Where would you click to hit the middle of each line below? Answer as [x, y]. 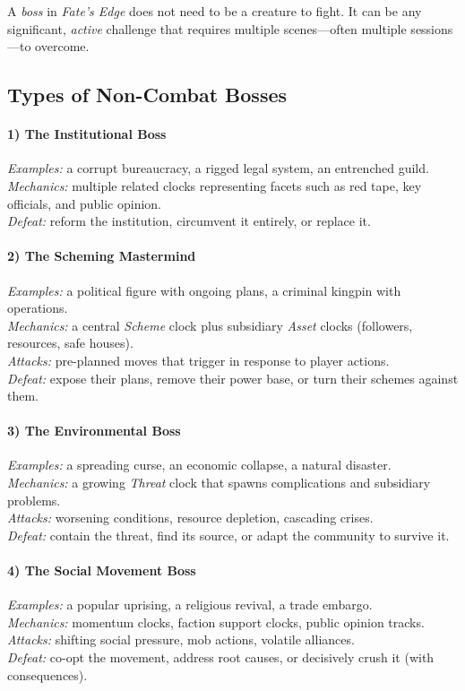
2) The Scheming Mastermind [102, 256]
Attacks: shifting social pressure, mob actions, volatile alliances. [181, 639]
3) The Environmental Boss [94, 431]
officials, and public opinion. [85, 203]
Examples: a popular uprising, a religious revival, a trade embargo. [190, 605]
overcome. [62, 46]
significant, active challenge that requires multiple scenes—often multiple [207, 28]
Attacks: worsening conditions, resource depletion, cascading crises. [190, 518]
